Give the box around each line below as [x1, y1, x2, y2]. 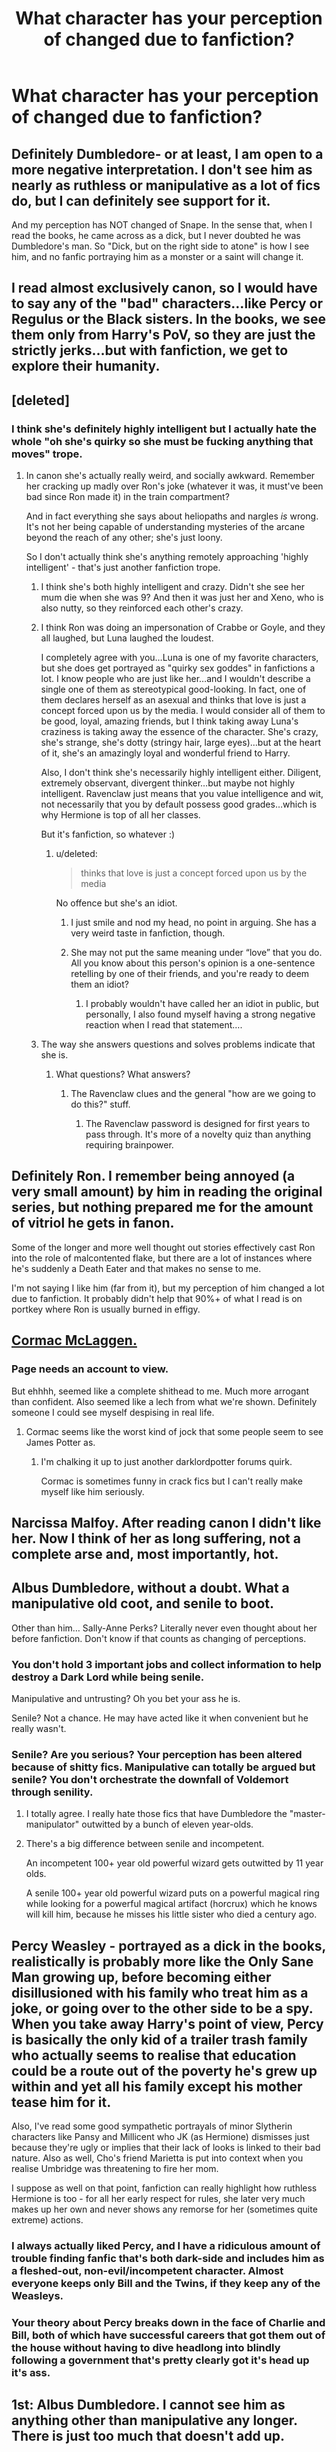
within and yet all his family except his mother [11, 2078, 303, 2095]
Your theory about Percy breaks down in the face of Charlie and [11, 2316, 326, 2330]
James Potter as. [25, 1436, 96, 1448]
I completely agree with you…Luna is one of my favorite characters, [40, 652, 319, 664]
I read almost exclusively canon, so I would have [11, 280, 318, 297]
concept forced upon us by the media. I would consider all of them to [40, 705, 326, 717]
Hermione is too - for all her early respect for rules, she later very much [11, 2193, 306, 2205]
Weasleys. [11, 2289, 64, 2303]
